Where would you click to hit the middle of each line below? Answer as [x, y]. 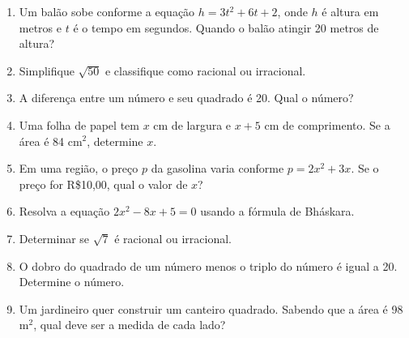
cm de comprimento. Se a [327, 124]
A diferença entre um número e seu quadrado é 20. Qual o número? [186, 98]
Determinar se [54, 238]
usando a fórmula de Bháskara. [277, 211]
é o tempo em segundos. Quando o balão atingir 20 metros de [226, 27]
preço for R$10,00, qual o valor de [103, 184]
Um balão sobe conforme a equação [107, 11]
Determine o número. [72, 282]
